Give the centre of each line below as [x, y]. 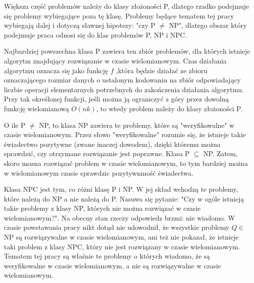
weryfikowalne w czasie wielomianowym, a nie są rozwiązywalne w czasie [113, 265]
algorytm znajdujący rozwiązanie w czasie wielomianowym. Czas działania [115, 60]
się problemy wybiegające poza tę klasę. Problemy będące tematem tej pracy [119, 15]
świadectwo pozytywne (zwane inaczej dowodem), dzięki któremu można [112, 144]
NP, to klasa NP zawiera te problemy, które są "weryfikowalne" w [137, 125]
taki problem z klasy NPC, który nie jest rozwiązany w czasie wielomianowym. [122, 246]
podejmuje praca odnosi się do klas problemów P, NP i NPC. [95, 34]
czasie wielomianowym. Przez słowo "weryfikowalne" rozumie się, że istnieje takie [125, 134]
